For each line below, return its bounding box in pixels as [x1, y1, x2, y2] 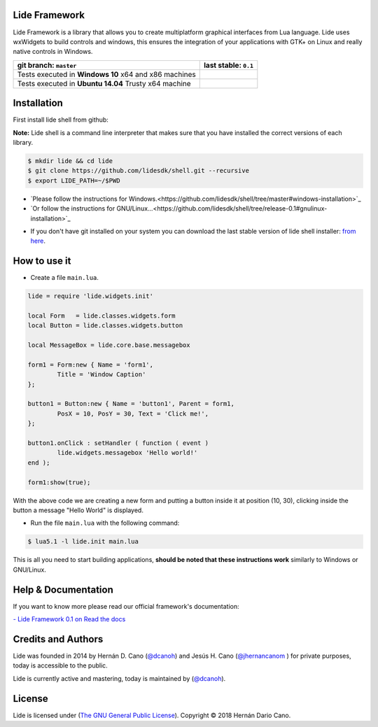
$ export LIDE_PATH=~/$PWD [27, 176, 120, 185]
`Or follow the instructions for [30, 204, 115, 213]
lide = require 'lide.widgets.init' [27, 292, 154, 300]
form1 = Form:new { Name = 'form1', [27, 360, 154, 369]
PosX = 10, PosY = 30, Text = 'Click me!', [57, 409, 209, 418]
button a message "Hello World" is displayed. [13, 506, 143, 514]
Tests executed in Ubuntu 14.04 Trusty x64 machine [17, 78, 192, 88]
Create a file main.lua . [30, 274, 99, 282]
